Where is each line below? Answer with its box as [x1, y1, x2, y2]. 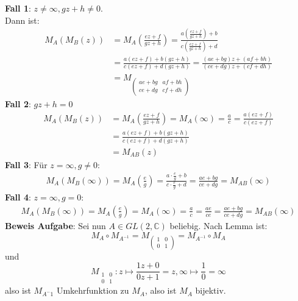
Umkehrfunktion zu [56, 284, 129, 297]
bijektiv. [195, 284, 226, 297]
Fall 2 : [5, 97, 31, 110]
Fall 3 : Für [5, 158, 48, 171]
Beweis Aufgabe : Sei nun [5, 219, 106, 232]
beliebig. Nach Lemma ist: [169, 219, 268, 232]
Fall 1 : [5, 2, 31, 14]
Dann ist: [5, 13, 40, 26]
